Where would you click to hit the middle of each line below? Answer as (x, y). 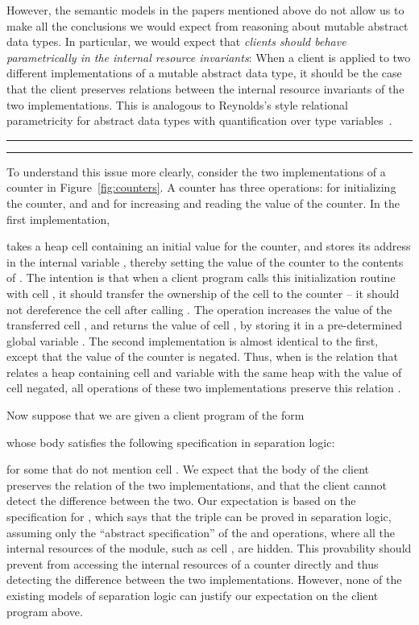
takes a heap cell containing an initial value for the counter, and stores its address (209, 246)
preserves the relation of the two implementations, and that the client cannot (197, 484)
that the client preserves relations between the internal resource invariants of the (205, 88)
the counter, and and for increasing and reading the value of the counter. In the (203, 203)
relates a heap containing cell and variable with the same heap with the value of (204, 372)
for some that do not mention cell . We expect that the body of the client (188, 469)
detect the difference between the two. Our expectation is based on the (181, 501)
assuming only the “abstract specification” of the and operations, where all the (201, 532)
